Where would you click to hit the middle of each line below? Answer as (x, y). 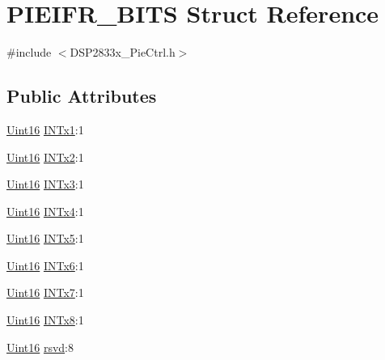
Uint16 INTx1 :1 (45, 129)
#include (29, 52)
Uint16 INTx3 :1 (45, 184)
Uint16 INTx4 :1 (45, 211)
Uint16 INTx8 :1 (45, 320)
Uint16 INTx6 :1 (45, 265)
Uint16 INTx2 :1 (45, 157)
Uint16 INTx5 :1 (45, 238)
